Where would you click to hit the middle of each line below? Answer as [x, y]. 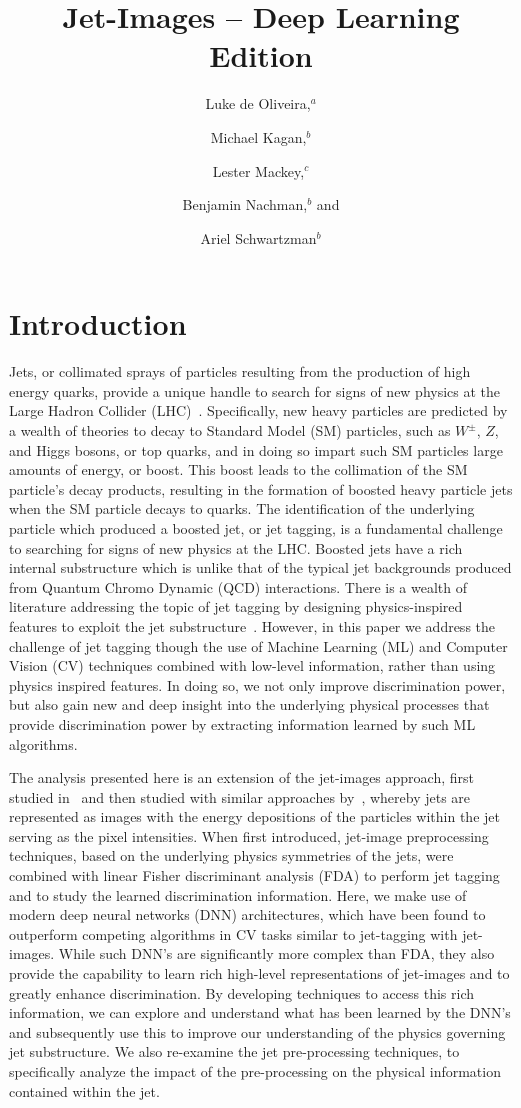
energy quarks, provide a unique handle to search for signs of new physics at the [255, 390]
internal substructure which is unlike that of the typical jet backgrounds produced [260, 567]
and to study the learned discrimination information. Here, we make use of [238, 894]
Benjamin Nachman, [245, 204]
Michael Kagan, [258, 136]
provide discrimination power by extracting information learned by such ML [242, 723]
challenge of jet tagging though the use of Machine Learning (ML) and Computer [258, 645]
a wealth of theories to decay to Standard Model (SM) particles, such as [230, 430]
